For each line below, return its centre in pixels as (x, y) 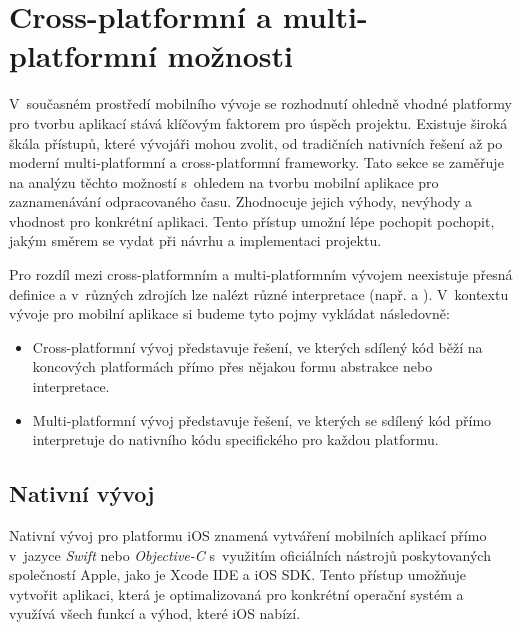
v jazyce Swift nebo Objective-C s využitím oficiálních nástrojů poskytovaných (250, 554)
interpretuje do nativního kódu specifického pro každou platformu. (235, 439)
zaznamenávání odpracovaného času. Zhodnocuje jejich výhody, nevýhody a (240, 201)
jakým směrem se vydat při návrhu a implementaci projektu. (195, 240)
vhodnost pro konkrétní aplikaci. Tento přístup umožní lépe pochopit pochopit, (252, 220)
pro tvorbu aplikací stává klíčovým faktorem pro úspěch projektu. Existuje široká (258, 122)
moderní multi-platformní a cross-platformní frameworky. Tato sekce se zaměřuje (256, 162)
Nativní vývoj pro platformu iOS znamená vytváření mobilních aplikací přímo (248, 535)
